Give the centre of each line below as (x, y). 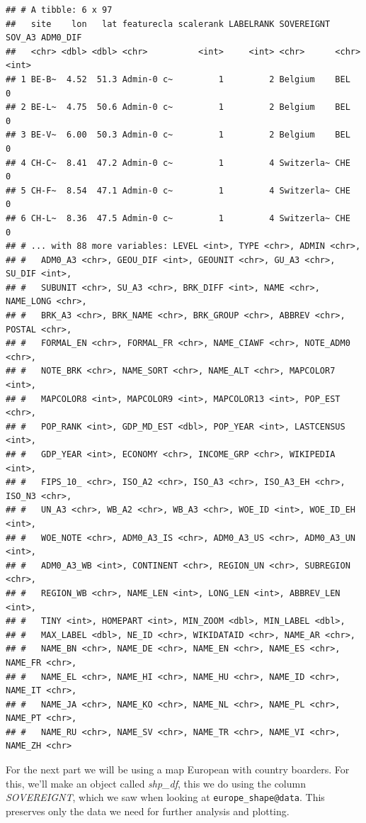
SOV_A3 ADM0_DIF (44, 38)
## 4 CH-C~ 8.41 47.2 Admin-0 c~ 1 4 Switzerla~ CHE (178, 163)
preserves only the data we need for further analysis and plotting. (148, 811)
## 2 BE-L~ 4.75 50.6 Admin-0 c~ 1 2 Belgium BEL (178, 107)
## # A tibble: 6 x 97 (59, 10)
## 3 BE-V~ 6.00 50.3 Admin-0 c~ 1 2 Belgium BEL (178, 135)
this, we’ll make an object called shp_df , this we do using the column (156, 783)
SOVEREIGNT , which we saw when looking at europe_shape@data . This (165, 797)
